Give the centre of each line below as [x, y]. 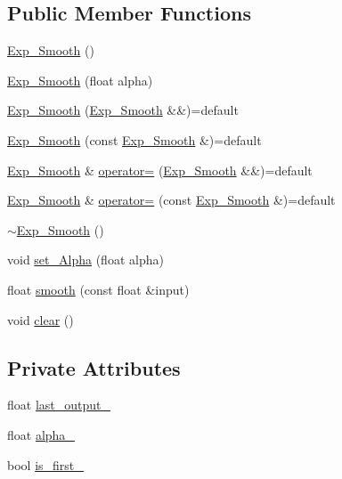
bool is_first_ [45, 464]
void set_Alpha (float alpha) [85, 260]
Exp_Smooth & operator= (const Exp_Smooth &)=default [171, 200]
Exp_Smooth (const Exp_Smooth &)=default [134, 139]
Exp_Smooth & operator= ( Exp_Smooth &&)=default [160, 170]
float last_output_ [59, 405]
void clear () [41, 319]
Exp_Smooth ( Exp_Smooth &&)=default [123, 110]
